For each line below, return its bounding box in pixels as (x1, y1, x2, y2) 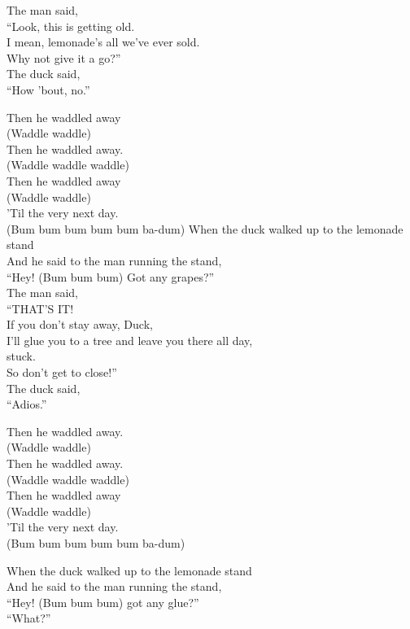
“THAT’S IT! (7, 299, 74, 317)
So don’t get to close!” (7, 364, 117, 381)
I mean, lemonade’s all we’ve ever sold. (7, 33, 200, 50)
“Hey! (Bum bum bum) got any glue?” (7, 593, 199, 610)
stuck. (7, 347, 36, 365)
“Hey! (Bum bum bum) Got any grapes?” (7, 268, 215, 285)
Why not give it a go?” (7, 49, 121, 66)
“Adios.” (7, 395, 47, 413)
